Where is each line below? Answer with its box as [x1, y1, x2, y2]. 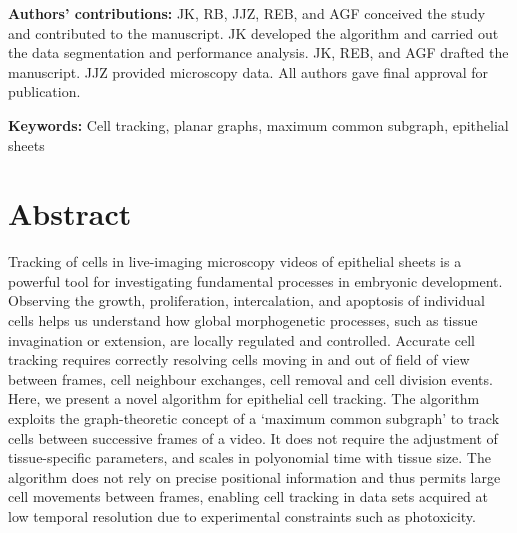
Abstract [8, 193, 132, 234]
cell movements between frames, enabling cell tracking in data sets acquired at [8, 486, 488, 507]
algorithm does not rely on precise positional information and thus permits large [8, 466, 501, 487]
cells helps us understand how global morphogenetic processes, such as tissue [8, 310, 478, 331]
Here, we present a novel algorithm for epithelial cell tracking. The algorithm [8, 388, 480, 409]
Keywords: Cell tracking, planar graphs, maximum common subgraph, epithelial [8, 114, 509, 135]
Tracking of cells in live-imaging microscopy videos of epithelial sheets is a [8, 251, 462, 272]
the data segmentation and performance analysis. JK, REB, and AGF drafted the [8, 42, 509, 63]
